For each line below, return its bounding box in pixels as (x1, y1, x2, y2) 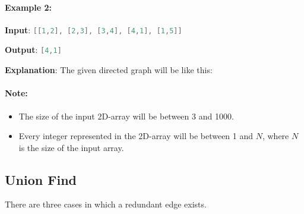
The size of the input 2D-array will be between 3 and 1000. (18, 109, 234, 122)
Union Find (5, 170, 77, 188)
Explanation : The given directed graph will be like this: (5, 64, 213, 76)
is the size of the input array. (18, 141, 124, 153)
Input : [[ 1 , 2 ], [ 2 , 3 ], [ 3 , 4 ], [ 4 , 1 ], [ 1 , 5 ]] (5, 23, 182, 36)
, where (262, 130, 289, 142)
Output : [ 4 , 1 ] (5, 43, 62, 56)
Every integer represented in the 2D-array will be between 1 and (18, 130, 254, 142)
